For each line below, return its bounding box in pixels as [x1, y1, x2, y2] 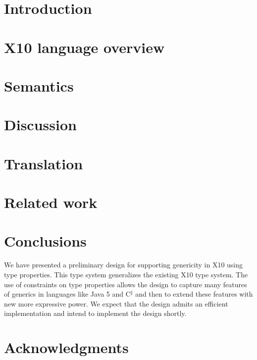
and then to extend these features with [135, 289, 253, 299]
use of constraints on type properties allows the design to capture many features [4, 279, 247, 289]
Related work [4, 192, 98, 212]
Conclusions [4, 231, 87, 251]
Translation [4, 153, 83, 173]
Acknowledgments [4, 337, 129, 358]
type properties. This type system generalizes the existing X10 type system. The [4, 269, 248, 279]
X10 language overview [4, 37, 165, 57]
